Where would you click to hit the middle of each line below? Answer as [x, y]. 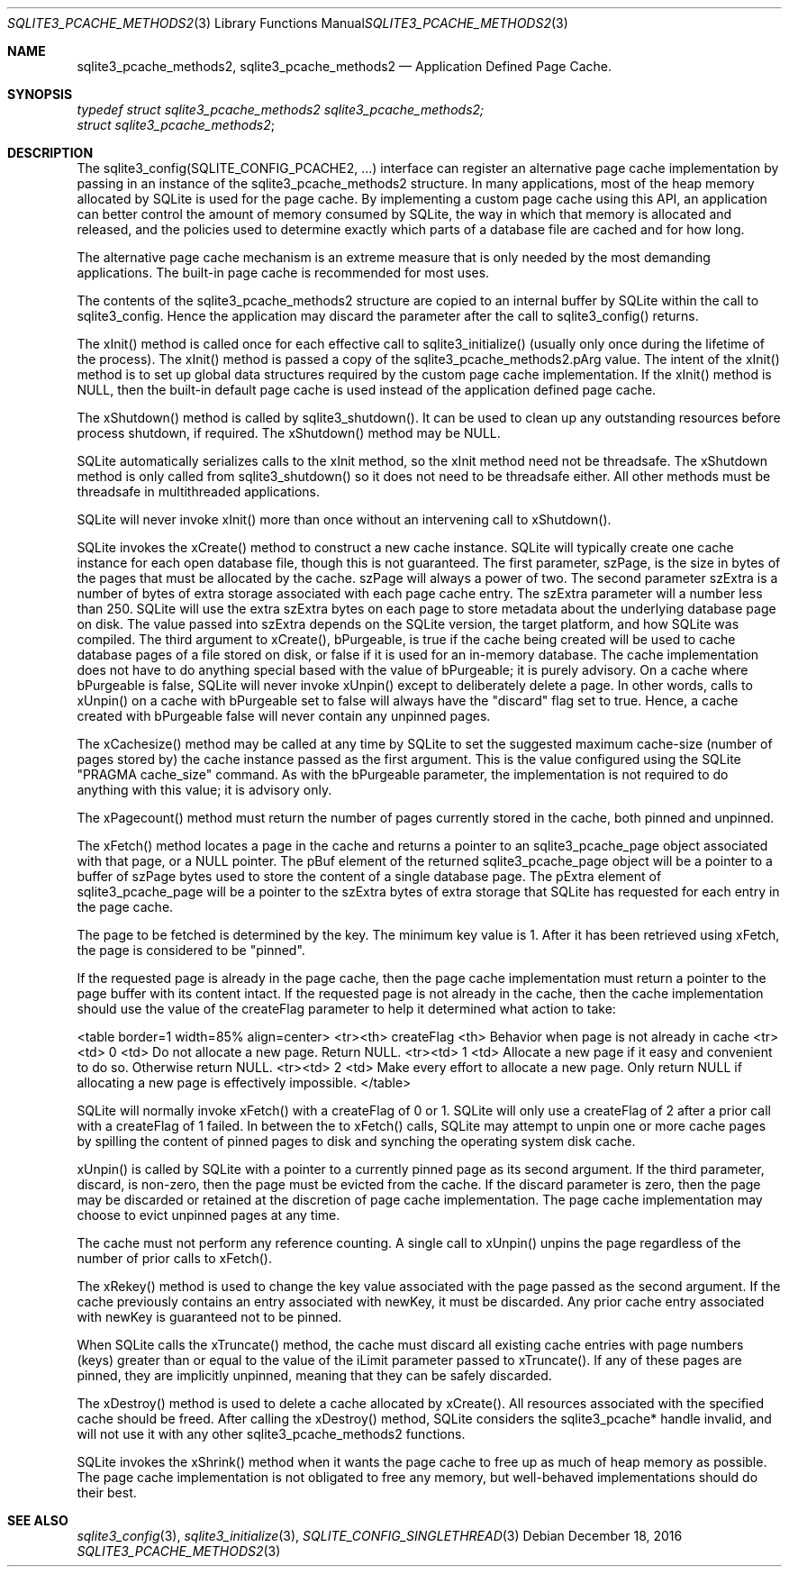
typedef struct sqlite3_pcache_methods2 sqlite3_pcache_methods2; [281, 109]
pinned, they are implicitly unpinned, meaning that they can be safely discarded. [314, 1375]
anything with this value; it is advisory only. [204, 790]
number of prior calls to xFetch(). [174, 1258]
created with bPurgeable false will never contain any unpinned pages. [284, 716]
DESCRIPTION [50, 153]
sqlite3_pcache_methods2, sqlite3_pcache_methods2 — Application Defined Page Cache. [345, 66]
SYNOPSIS [40, 94]
